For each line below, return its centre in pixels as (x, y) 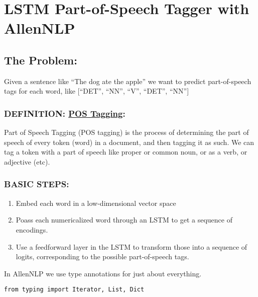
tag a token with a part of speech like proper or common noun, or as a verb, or (126, 152)
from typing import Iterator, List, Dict (74, 290)
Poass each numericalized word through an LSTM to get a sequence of (124, 220)
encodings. (32, 229)
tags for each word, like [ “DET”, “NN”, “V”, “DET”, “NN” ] (97, 91)
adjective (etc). (27, 161)
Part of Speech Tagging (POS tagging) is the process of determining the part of (126, 132)
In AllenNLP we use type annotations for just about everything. (103, 273)
